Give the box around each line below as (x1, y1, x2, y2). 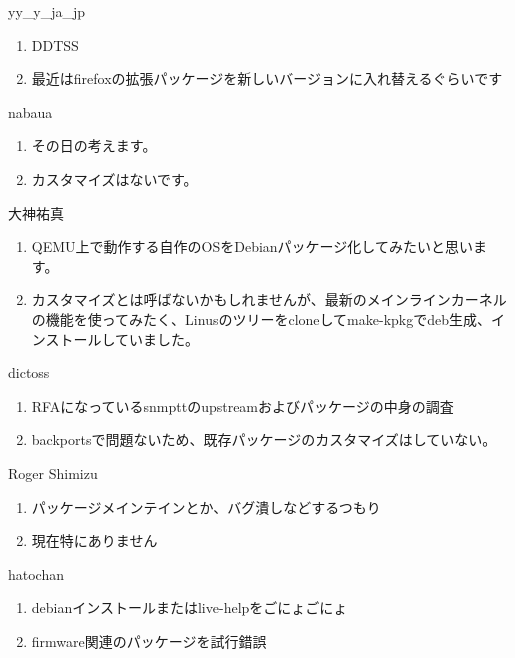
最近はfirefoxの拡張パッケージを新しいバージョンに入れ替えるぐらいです (31, 68, 503, 89)
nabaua (8, 101, 53, 122)
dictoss (8, 362, 50, 383)
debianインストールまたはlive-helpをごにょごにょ (31, 597, 348, 618)
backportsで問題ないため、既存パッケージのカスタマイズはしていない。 (31, 429, 497, 450)
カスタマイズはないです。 (31, 168, 198, 189)
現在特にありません (31, 530, 158, 551)
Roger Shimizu (8, 462, 98, 483)
